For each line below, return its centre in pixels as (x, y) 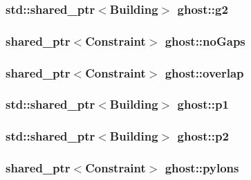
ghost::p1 (203, 104)
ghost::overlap (204, 72)
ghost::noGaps (205, 40)
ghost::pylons (202, 168)
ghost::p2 (203, 136)
